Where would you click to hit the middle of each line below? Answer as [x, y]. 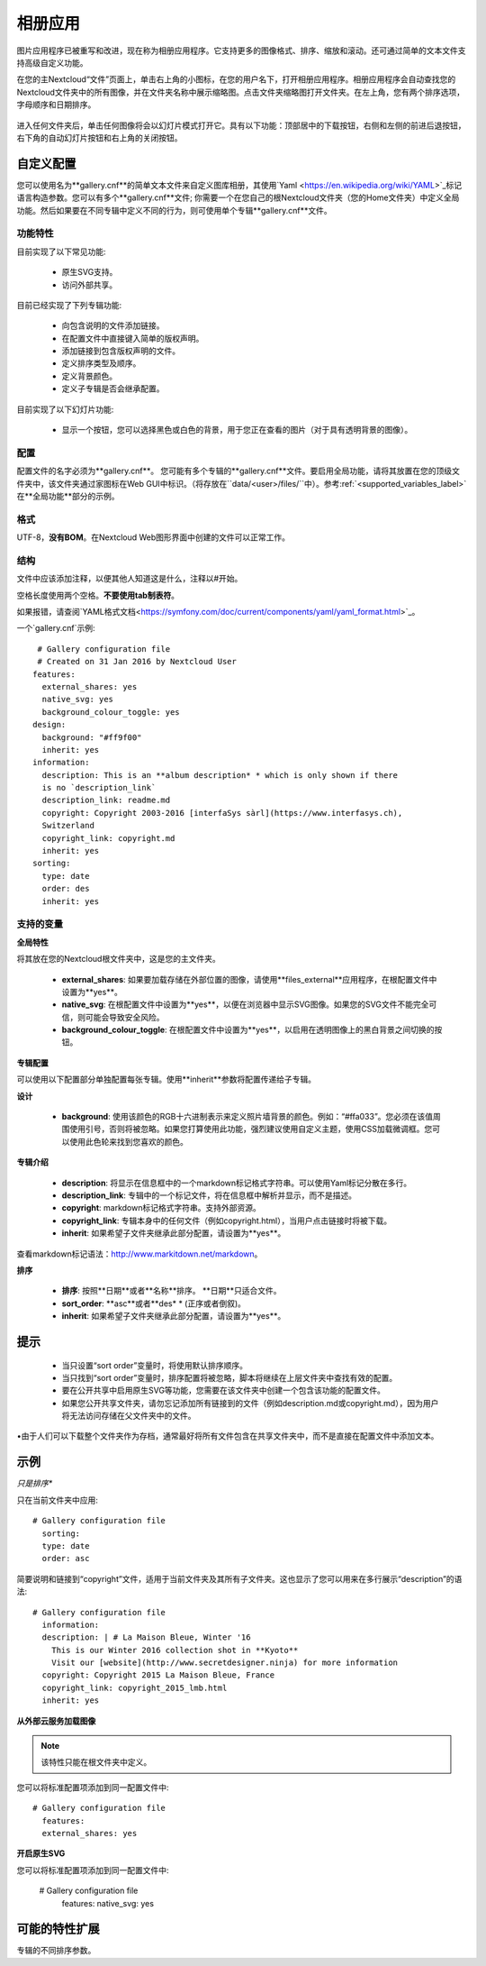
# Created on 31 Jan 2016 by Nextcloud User [137, 662]
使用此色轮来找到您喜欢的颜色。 [128, 1141]
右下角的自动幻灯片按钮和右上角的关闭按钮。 [99, 137]
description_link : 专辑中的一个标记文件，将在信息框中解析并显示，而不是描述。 [209, 1195]
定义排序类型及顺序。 [101, 363]
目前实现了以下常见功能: [62, 251]
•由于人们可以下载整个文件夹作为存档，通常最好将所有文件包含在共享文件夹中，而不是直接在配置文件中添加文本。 [228, 1436]
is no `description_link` [99, 788]
